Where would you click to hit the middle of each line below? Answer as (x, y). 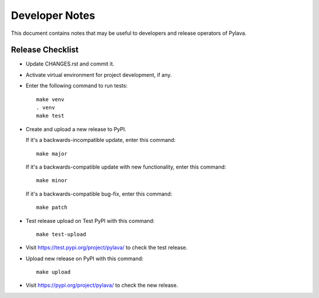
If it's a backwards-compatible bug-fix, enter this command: (99, 194)
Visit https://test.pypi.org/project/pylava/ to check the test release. (107, 248)
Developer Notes (53, 15)
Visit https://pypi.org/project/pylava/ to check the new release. (102, 285)
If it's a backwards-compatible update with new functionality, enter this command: (126, 167)
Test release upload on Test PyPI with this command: (90, 221)
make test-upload (61, 234)
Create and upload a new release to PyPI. (76, 129)
